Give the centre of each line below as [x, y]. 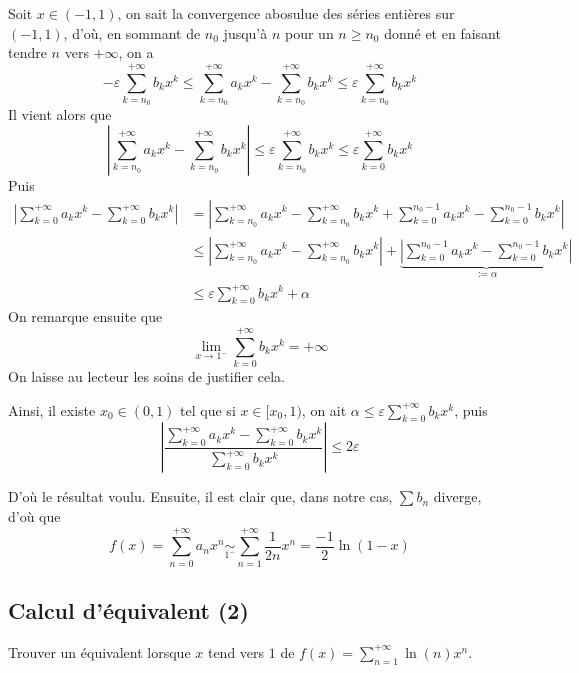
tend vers [236, 651]
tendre [27, 52]
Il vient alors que [60, 114]
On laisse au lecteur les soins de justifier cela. [147, 376]
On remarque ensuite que [85, 316]
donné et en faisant [442, 32]
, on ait [324, 409]
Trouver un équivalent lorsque [99, 651]
